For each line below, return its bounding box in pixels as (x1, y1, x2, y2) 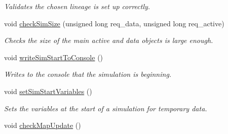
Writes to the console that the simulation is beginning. (4, 69, 172, 79)
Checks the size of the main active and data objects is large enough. (4, 35, 213, 46)
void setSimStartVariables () (4, 85, 92, 96)
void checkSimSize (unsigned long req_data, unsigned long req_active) (4, 18, 224, 28)
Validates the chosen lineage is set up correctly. (4, 1, 150, 11)
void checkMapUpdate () (4, 120, 81, 130)
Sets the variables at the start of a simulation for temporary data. (4, 103, 207, 113)
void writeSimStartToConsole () (4, 52, 103, 62)
